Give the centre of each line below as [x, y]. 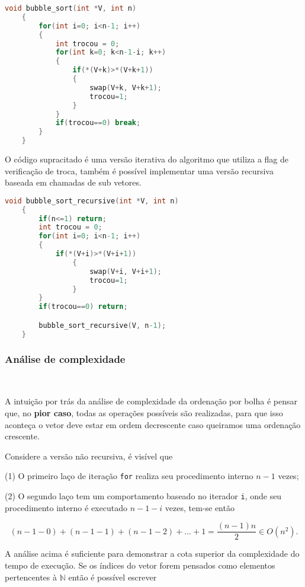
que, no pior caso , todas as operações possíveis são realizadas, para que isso [144, 412]
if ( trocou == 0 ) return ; [83, 307]
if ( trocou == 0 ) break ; [98, 123]
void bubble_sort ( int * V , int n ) [71, 8]
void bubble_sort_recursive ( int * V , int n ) [92, 201]
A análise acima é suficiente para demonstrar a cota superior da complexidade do [152, 553]
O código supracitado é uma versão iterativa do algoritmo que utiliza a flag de [147, 159]
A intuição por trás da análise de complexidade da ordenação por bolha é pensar [151, 401]
